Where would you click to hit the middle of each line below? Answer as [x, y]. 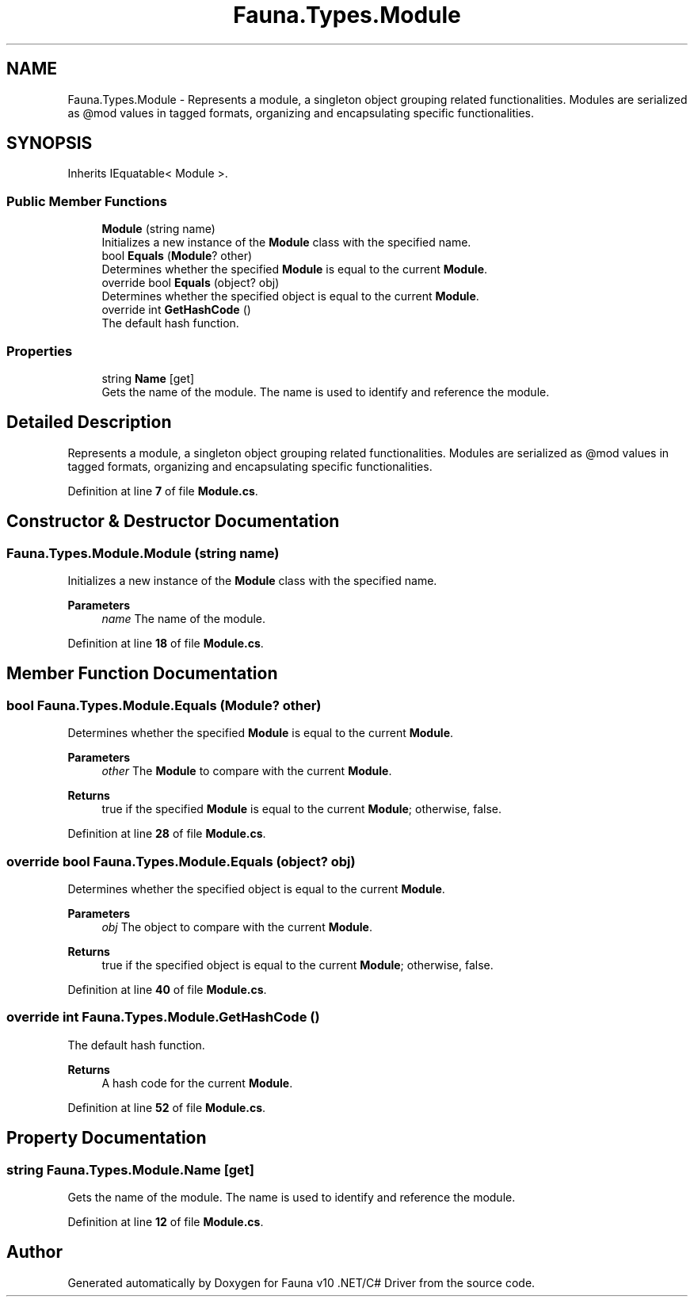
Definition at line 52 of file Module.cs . [167, 1107]
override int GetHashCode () [176, 310]
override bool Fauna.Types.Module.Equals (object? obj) [181, 861]
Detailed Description [89, 422]
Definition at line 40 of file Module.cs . [167, 989]
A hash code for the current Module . [197, 1083]
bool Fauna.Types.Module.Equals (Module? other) [164, 705]
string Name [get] [148, 378]
